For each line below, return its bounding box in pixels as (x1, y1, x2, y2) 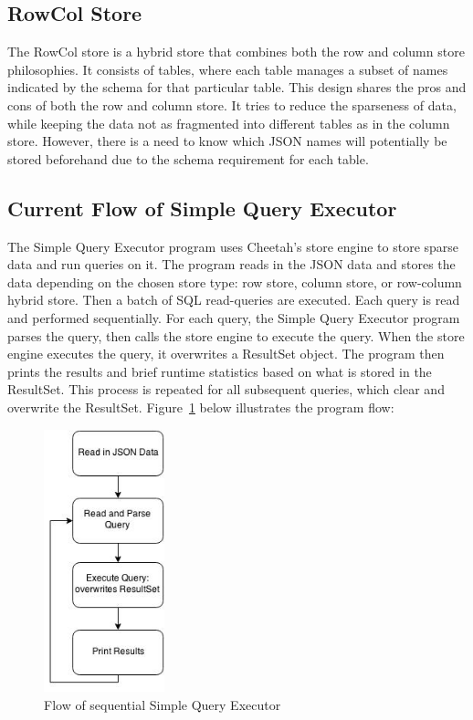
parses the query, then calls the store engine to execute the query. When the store (7, 326, 465, 345)
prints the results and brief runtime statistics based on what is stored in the (7, 361, 432, 381)
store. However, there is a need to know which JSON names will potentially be (7, 131, 447, 151)
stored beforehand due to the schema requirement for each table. (7, 149, 369, 168)
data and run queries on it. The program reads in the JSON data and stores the (7, 255, 456, 274)
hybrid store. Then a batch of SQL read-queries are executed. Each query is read (7, 290, 460, 309)
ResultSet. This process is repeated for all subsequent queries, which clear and (7, 380, 445, 399)
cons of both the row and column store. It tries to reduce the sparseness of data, (7, 95, 457, 114)
